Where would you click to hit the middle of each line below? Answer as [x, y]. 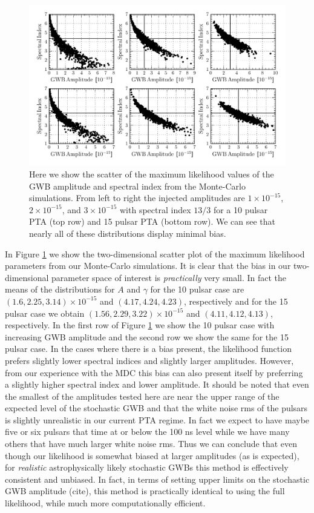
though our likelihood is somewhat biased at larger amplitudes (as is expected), [152, 455]
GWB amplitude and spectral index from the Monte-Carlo [137, 186]
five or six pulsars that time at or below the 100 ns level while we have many [147, 432]
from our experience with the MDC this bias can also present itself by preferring [154, 372]
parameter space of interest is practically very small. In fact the [169, 277]
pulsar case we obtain [45, 313]
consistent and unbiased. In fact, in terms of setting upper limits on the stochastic [157, 479]
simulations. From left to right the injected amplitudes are [137, 198]
